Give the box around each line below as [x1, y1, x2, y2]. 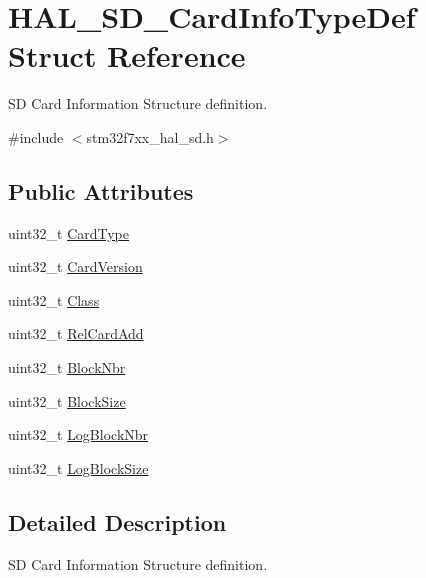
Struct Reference [8, 35, 246, 76]
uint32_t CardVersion [8, 256, 143, 277]
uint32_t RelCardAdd [8, 323, 144, 344]
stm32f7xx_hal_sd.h [86, 126, 214, 147]
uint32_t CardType [8, 222, 130, 243]
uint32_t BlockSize [8, 390, 126, 411]
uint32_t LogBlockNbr [8, 424, 149, 445]
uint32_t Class [8, 289, 100, 310]
